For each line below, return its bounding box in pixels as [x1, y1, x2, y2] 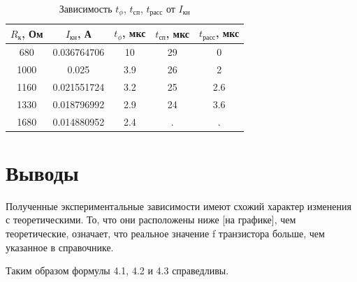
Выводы [6, 158, 79, 186]
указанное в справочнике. [6, 239, 114, 254]
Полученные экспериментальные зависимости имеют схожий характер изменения [6, 198, 351, 213]
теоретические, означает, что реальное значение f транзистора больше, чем [6, 225, 325, 240]
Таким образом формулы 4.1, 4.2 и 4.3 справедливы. [6, 263, 229, 278]
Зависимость [59, 1, 112, 15]
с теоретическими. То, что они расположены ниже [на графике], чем [6, 212, 296, 227]
